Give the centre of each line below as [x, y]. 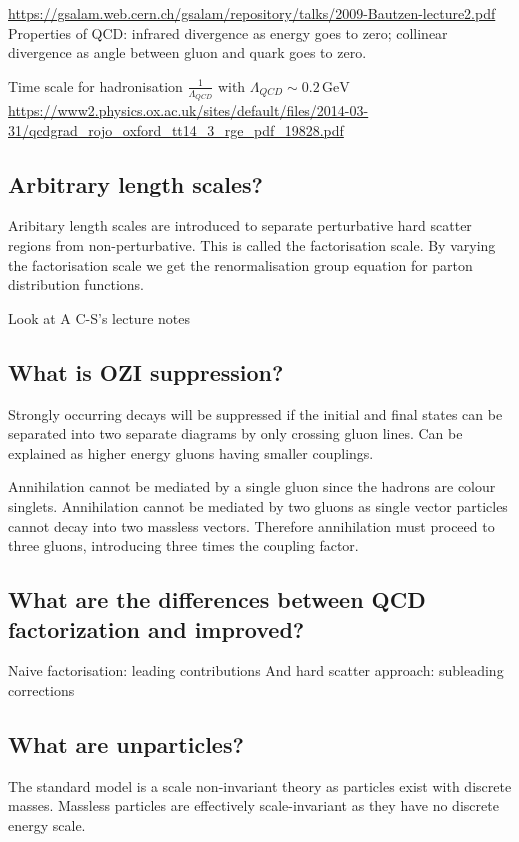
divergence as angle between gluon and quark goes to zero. [187, 52]
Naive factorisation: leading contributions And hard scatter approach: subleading [256, 670]
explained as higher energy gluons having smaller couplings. [191, 452]
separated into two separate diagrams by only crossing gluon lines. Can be [235, 433]
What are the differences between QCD [217, 599]
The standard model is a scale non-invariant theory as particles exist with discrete [260, 785]
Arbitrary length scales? [135, 183]
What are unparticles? [126, 743]
